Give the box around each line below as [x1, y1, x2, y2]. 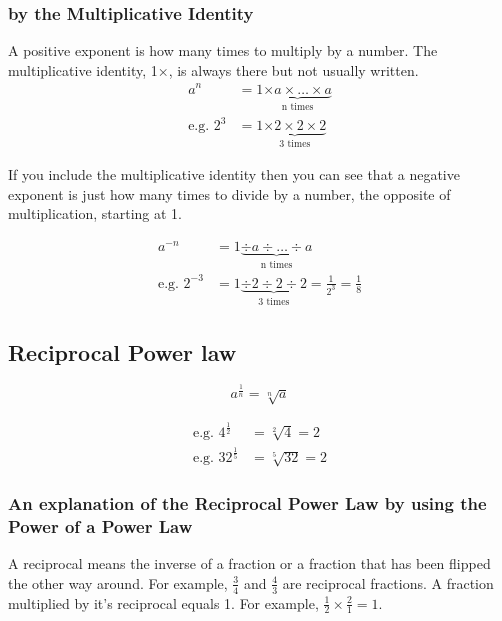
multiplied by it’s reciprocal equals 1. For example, [8, 592, 319, 613]
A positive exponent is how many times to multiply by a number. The [8, 40, 438, 61]
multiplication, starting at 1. [8, 203, 182, 224]
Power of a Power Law [8, 513, 193, 538]
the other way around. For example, [8, 572, 228, 593]
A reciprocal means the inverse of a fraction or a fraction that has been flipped [8, 553, 491, 574]
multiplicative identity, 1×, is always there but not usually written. [8, 59, 419, 80]
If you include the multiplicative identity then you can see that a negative [8, 163, 460, 184]
